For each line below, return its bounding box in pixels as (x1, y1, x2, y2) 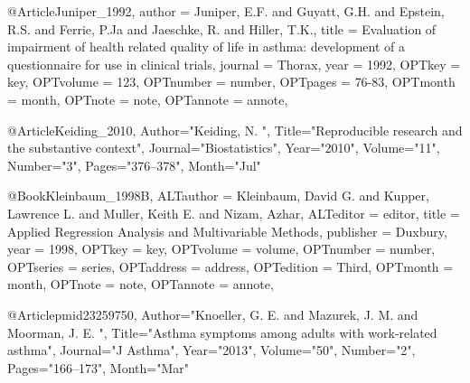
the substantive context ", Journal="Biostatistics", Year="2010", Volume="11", (7, 138, 440, 157)
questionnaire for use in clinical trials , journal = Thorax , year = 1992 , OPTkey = (7, 54, 461, 73)
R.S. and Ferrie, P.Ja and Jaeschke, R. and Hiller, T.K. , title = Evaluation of (7, 19, 437, 38)
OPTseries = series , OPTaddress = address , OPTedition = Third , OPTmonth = (7, 257, 454, 276)
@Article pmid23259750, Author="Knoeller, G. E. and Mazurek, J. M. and (7, 304, 418, 323)
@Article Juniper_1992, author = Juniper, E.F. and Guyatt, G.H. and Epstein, (7, 2, 445, 20)
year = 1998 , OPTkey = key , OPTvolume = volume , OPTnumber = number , (7, 239, 436, 258)
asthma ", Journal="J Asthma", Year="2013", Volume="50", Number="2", (7, 341, 416, 360)
